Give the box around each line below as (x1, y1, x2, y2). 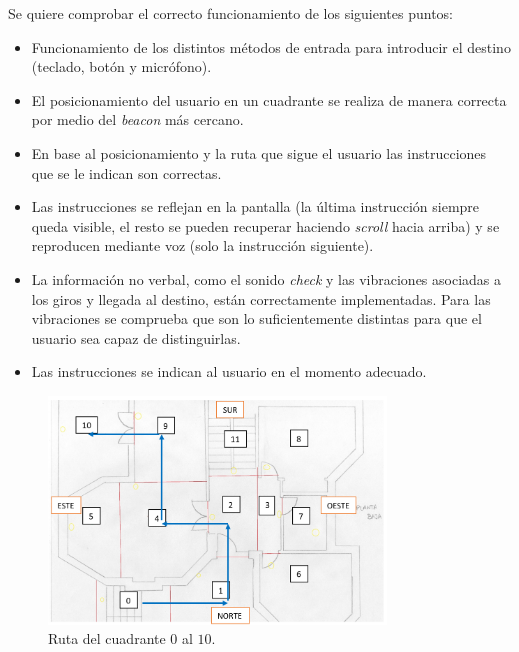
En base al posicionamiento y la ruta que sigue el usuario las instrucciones (31, 142, 487, 163)
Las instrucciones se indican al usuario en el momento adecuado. (31, 361, 427, 382)
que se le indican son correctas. (31, 162, 222, 183)
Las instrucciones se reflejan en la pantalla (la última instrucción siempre (31, 196, 480, 217)
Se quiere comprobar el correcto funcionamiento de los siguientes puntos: (8, 3, 453, 23)
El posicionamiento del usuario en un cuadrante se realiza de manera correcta (31, 89, 507, 110)
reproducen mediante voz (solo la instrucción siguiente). (31, 235, 374, 256)
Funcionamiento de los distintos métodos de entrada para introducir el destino (31, 36, 511, 57)
